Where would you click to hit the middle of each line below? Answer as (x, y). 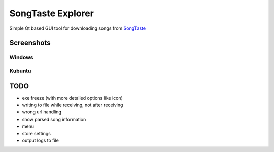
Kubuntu (20, 71)
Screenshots (30, 43)
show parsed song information (54, 119)
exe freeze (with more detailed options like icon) (72, 98)
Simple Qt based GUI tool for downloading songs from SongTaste (78, 28)
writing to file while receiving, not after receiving (73, 105)
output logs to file (41, 140)
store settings (36, 133)
